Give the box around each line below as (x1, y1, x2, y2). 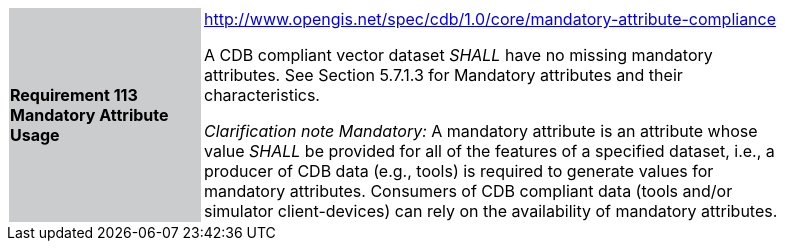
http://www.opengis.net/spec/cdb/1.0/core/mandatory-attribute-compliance (204, 9, 777, 29)
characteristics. (204, 85, 320, 105)
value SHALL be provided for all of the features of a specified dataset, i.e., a (204, 141, 775, 161)
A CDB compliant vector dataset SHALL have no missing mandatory (204, 45, 713, 65)
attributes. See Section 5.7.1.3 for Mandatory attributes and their (204, 65, 683, 85)
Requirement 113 (10, 85, 138, 105)
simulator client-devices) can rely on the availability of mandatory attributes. (204, 201, 778, 221)
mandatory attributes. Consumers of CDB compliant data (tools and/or (204, 181, 733, 201)
